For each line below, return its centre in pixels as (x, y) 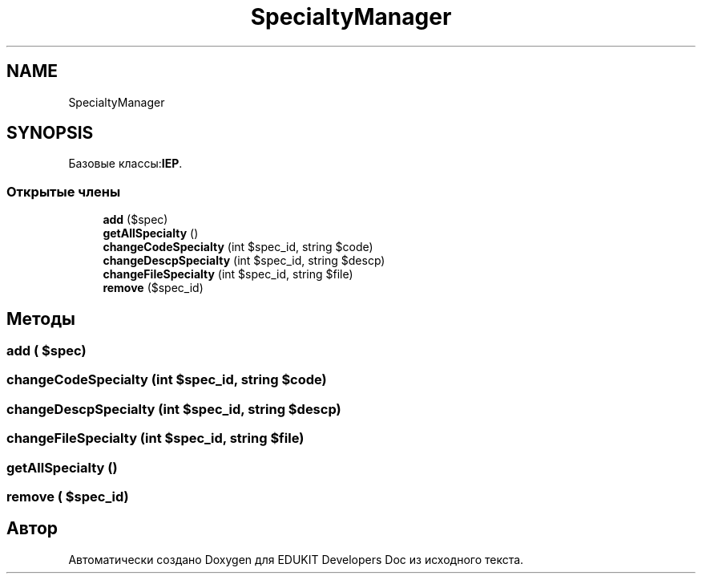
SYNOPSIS (50, 133)
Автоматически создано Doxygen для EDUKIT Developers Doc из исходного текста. (296, 559)
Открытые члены (64, 191)
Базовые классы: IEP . (125, 164)
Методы (41, 318)
